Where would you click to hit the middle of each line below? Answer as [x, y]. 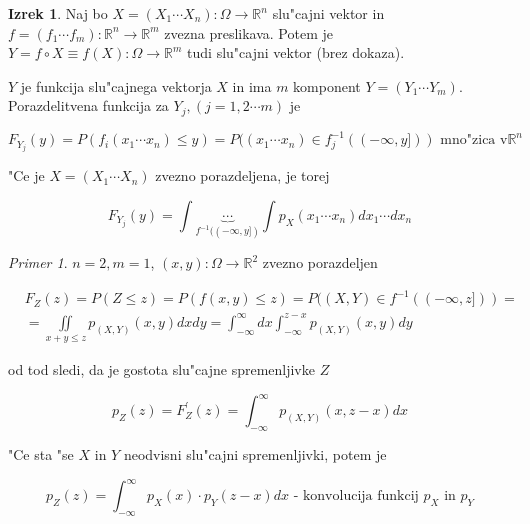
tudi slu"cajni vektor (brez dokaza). [296, 52]
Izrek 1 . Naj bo [58, 13]
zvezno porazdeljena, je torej [242, 175]
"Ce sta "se [41, 453]
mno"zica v [474, 140]
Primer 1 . [38, 262]
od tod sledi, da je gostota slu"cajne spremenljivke [161, 369]
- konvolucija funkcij [356, 496]
